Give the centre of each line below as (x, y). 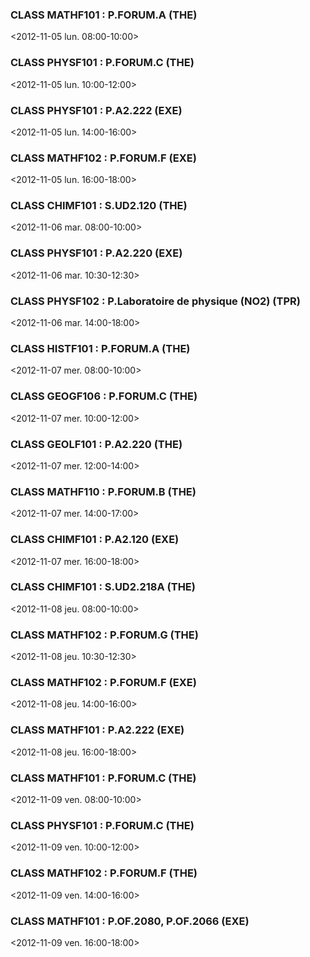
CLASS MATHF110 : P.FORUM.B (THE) (103, 491)
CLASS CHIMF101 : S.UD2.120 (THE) (99, 206)
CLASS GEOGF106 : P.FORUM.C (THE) (104, 396)
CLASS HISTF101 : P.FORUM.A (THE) (100, 348)
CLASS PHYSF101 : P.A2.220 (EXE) (96, 253)
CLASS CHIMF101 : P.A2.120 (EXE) (95, 540)
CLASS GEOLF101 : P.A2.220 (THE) (96, 444)
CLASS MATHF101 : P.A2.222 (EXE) (97, 730)
